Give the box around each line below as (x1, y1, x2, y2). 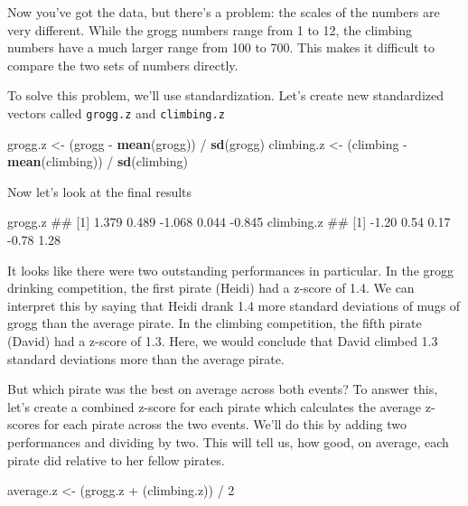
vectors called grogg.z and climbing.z (7, 103, 225, 122)
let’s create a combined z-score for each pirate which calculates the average (7, 397, 422, 416)
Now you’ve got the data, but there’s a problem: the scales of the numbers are (7, 3, 440, 21)
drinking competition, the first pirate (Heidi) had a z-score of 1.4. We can (7, 278, 415, 297)
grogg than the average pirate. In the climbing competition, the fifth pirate (7, 314, 422, 333)
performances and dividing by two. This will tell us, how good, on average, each (7, 432, 449, 451)
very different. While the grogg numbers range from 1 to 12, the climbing (7, 20, 412, 39)
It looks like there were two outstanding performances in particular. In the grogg (7, 260, 454, 279)
